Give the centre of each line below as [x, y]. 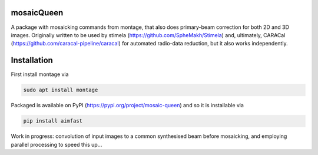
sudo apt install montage [61, 90]
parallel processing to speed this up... [57, 144]
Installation [32, 60]
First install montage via [40, 74]
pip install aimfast [53, 121]
